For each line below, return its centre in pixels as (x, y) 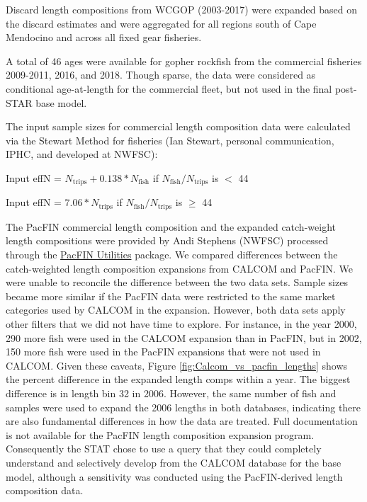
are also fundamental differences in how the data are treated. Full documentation (182, 421)
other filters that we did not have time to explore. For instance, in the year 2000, (181, 324)
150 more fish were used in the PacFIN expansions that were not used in (163, 352)
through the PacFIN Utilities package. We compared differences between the (172, 255)
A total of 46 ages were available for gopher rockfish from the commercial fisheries (184, 61)
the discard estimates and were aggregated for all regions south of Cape (161, 23)
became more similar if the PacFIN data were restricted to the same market (171, 296)
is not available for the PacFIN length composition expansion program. (160, 434)
